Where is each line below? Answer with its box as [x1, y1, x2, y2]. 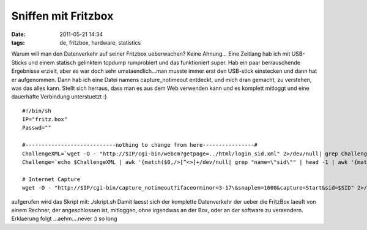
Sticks [11, 59, 28, 66]
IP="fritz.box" [22, 116, 68, 123]
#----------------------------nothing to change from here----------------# [22, 141, 258, 149]
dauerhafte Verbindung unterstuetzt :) [11, 93, 107, 100]
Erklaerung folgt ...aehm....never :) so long [11, 215, 117, 223]
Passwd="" [22, 124, 51, 132]
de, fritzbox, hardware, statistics [59, 39, 141, 46]
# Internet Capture [22, 176, 81, 183]
